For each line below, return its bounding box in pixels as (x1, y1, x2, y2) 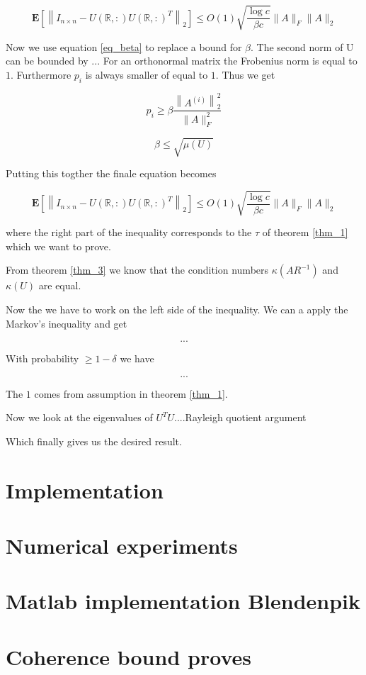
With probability (6, 351, 79, 366)
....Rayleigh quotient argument (174, 410, 307, 425)
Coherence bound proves (6, 642, 251, 671)
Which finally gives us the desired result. (6, 433, 182, 448)
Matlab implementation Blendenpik (6, 586, 361, 615)
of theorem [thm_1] (262, 225, 348, 240)
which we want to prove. (6, 238, 111, 253)
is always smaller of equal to (85, 67, 208, 82)
